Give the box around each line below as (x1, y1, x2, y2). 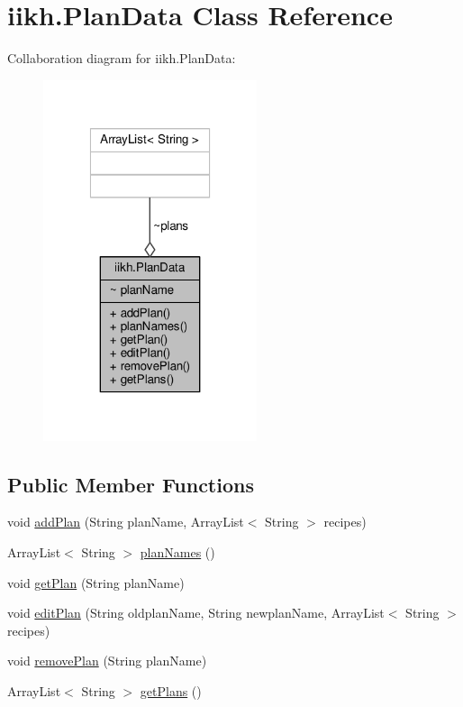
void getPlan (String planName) (7, 573, 185, 592)
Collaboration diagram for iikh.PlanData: (7, 49, 236, 68)
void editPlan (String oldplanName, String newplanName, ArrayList (7, 603, 385, 622)
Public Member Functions (7, 470, 254, 498)
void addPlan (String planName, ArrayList (7, 512, 244, 531)
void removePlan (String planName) (7, 651, 207, 670)
